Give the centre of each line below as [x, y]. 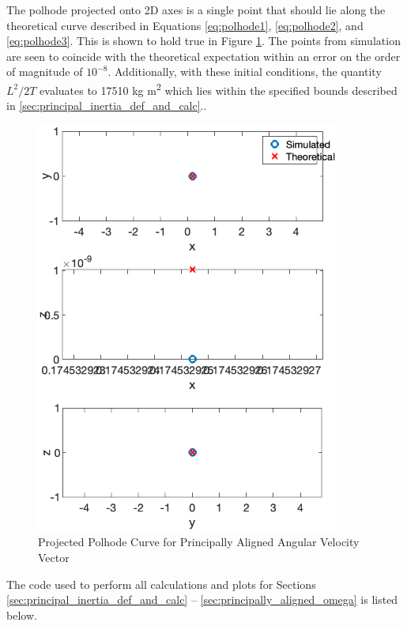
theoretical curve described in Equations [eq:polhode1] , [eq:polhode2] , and [185, 25]
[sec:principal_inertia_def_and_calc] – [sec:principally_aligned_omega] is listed [202, 600]
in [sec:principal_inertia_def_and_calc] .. [107, 106]
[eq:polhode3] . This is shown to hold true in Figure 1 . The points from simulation [203, 41]
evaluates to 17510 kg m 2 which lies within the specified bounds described [219, 89]
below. [22, 615]
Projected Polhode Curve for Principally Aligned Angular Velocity [199, 542]
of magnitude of [45, 72]
